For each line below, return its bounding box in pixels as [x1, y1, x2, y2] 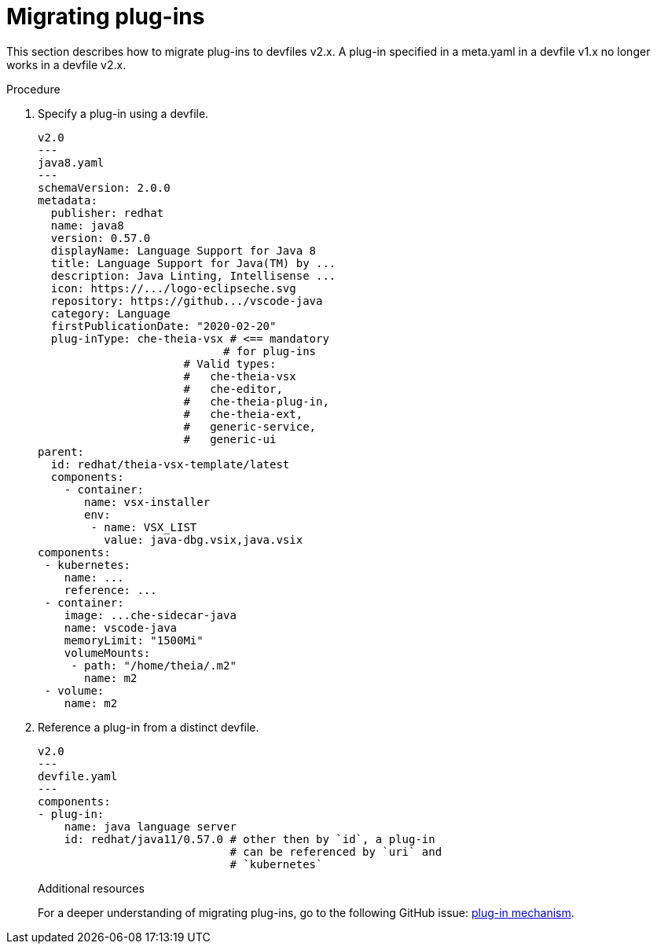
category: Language [50, 306, 171, 320]
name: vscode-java [64, 621, 178, 634]
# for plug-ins [223, 344, 317, 358]
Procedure [6, 82, 61, 96]
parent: [38, 445, 85, 458]
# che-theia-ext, [183, 407, 303, 420]
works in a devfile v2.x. [6, 57, 127, 72]
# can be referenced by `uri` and [229, 845, 442, 858]
